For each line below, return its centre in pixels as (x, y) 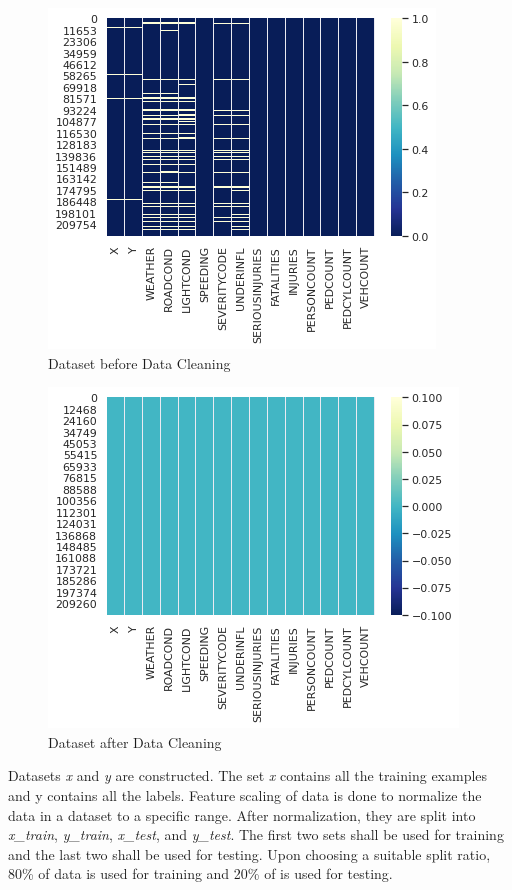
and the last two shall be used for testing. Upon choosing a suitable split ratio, (249, 853)
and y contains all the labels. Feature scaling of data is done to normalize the (245, 794)
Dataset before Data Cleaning (139, 362)
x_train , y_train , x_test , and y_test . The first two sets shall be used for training (256, 834)
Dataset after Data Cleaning (135, 741)
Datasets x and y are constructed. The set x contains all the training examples (248, 775)
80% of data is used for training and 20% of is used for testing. (200, 873)
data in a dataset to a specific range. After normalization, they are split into (242, 814)
